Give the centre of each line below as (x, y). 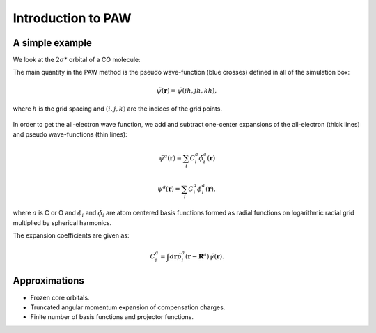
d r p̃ (175, 257)
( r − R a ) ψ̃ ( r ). (204, 256)
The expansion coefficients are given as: (71, 235)
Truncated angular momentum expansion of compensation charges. (128, 307)
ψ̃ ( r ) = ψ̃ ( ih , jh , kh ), (187, 90)
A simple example (52, 43)
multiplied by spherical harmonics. (62, 222)
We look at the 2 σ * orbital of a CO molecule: (77, 60)
